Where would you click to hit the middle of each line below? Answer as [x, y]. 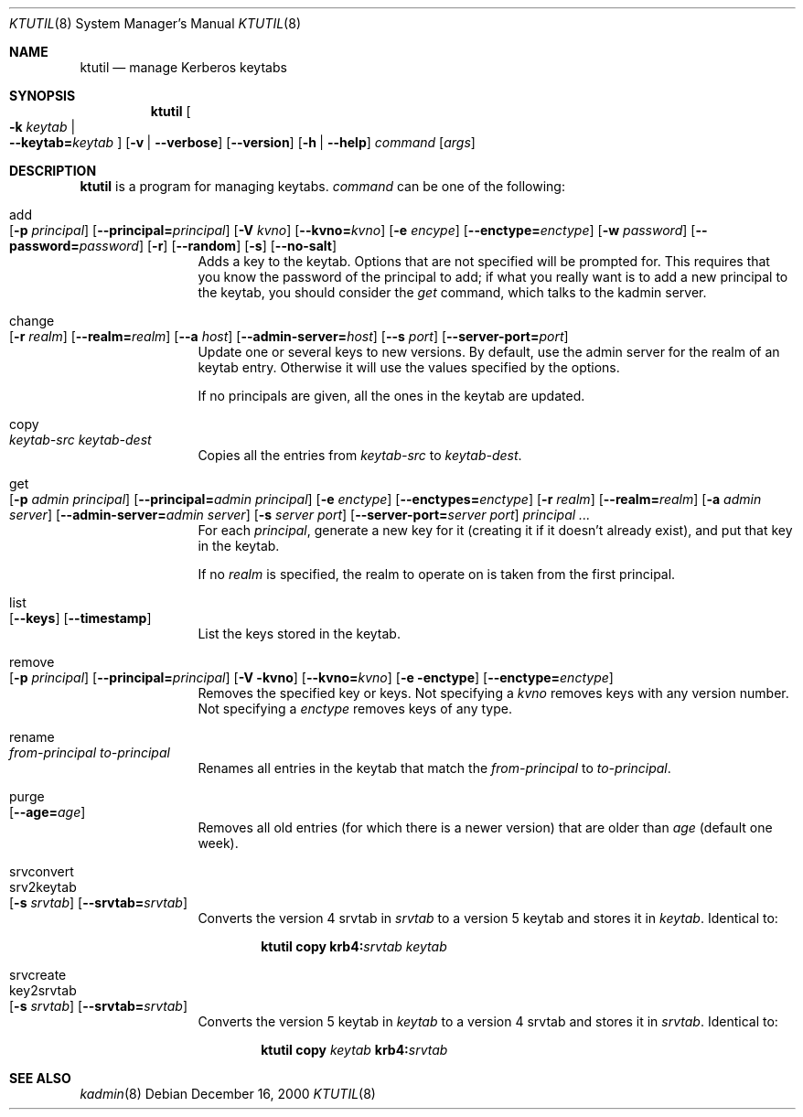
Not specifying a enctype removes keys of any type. [355, 709]
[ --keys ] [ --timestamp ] [80, 618]
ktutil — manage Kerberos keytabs [183, 67]
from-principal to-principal [90, 752]
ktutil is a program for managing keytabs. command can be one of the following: [322, 186]
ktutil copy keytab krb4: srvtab [354, 1050]
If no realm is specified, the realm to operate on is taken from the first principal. [437, 574]
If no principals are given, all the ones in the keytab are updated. [391, 396]
